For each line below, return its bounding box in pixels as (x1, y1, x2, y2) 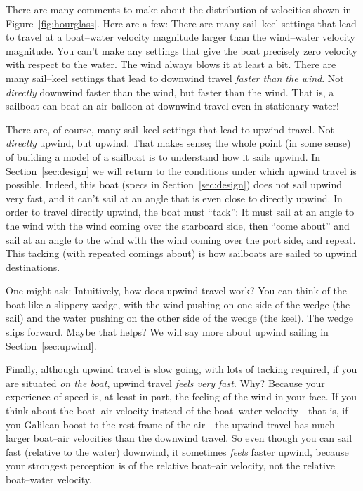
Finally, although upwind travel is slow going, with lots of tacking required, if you (6, 362, 357, 377)
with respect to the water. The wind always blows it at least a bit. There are (6, 57, 336, 72)
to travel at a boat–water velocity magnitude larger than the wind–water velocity (6, 30, 355, 44)
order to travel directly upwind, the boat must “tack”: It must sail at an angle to (6, 204, 355, 219)
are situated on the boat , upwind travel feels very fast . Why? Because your (6, 375, 325, 390)
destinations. (6, 259, 60, 274)
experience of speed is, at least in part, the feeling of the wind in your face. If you (6, 389, 357, 404)
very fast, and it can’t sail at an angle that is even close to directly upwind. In (6, 190, 343, 205)
